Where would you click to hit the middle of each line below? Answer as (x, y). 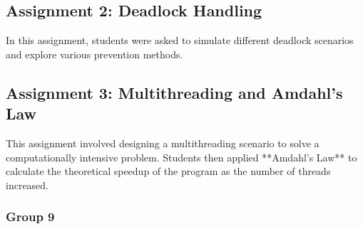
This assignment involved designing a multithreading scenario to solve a (163, 143)
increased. (27, 185)
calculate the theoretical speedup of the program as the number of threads (168, 171)
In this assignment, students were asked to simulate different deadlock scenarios (180, 40)
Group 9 (30, 217)
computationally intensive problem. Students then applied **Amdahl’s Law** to (181, 157)
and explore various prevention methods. (94, 54)
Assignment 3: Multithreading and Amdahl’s (174, 92)
